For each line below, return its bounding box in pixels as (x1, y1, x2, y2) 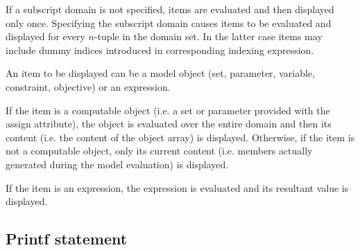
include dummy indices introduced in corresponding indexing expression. (6, 42, 314, 57)
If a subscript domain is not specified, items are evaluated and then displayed (6, 2, 334, 16)
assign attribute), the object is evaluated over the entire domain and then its (6, 116, 332, 131)
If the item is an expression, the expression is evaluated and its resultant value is (6, 180, 349, 195)
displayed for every (6, 29, 85, 44)
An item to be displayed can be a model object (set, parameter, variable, (6, 66, 315, 80)
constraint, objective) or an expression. (6, 79, 171, 93)
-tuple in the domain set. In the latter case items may (94, 29, 323, 44)
